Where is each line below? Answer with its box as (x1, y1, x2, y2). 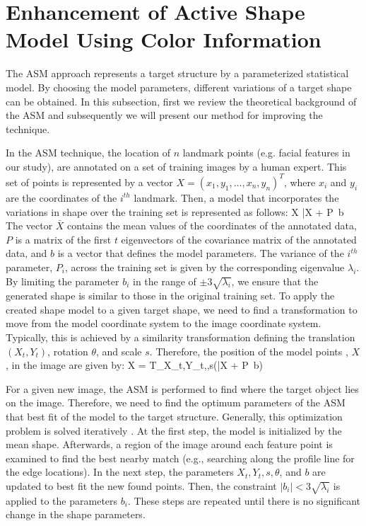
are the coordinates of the (6, 190, 117, 205)
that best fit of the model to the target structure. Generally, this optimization (6, 409, 343, 424)
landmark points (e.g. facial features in (182, 145, 350, 160)
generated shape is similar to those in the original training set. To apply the (6, 288, 335, 303)
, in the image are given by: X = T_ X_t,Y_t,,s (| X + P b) (6, 358, 263, 372)
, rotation (47, 343, 88, 358)
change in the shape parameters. (6, 507, 146, 522)
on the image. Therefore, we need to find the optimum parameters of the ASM (6, 395, 346, 410)
